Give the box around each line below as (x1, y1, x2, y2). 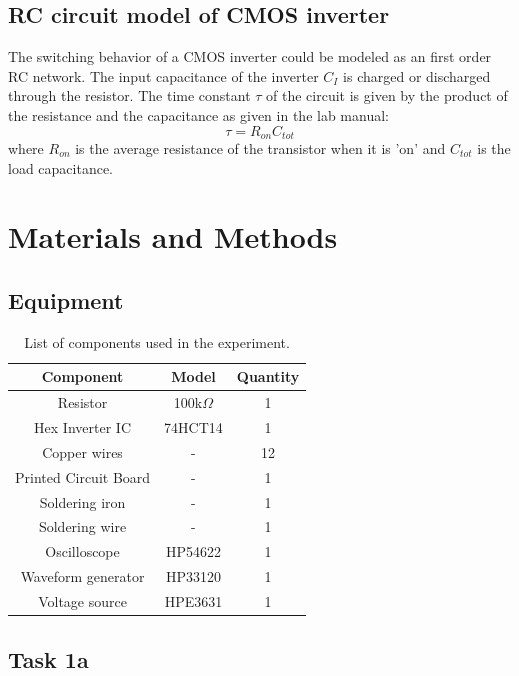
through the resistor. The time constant (8, 85, 251, 106)
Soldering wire (38, 516, 127, 537)
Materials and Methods (8, 216, 338, 257)
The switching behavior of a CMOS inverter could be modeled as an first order (8, 46, 492, 67)
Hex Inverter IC (34, 417, 131, 438)
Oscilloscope (45, 541, 120, 562)
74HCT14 (164, 417, 223, 438)
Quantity (236, 366, 300, 387)
